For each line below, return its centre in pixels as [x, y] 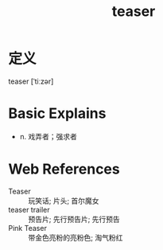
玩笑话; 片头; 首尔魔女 [64, 201]
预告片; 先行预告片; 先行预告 [74, 219]
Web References [64, 169]
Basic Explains [57, 113]
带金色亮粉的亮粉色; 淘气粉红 [76, 237]
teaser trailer [29, 209]
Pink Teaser [28, 228]
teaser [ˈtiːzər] [31, 81]
